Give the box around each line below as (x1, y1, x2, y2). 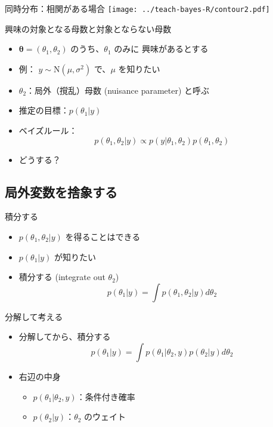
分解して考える (5, 310, 63, 322)
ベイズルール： (18, 124, 77, 137)
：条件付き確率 (76, 390, 135, 403)
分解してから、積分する (18, 330, 111, 343)
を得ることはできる (65, 231, 141, 243)
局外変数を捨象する (5, 182, 117, 201)
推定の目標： (18, 104, 69, 116)
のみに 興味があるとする (114, 42, 209, 55)
